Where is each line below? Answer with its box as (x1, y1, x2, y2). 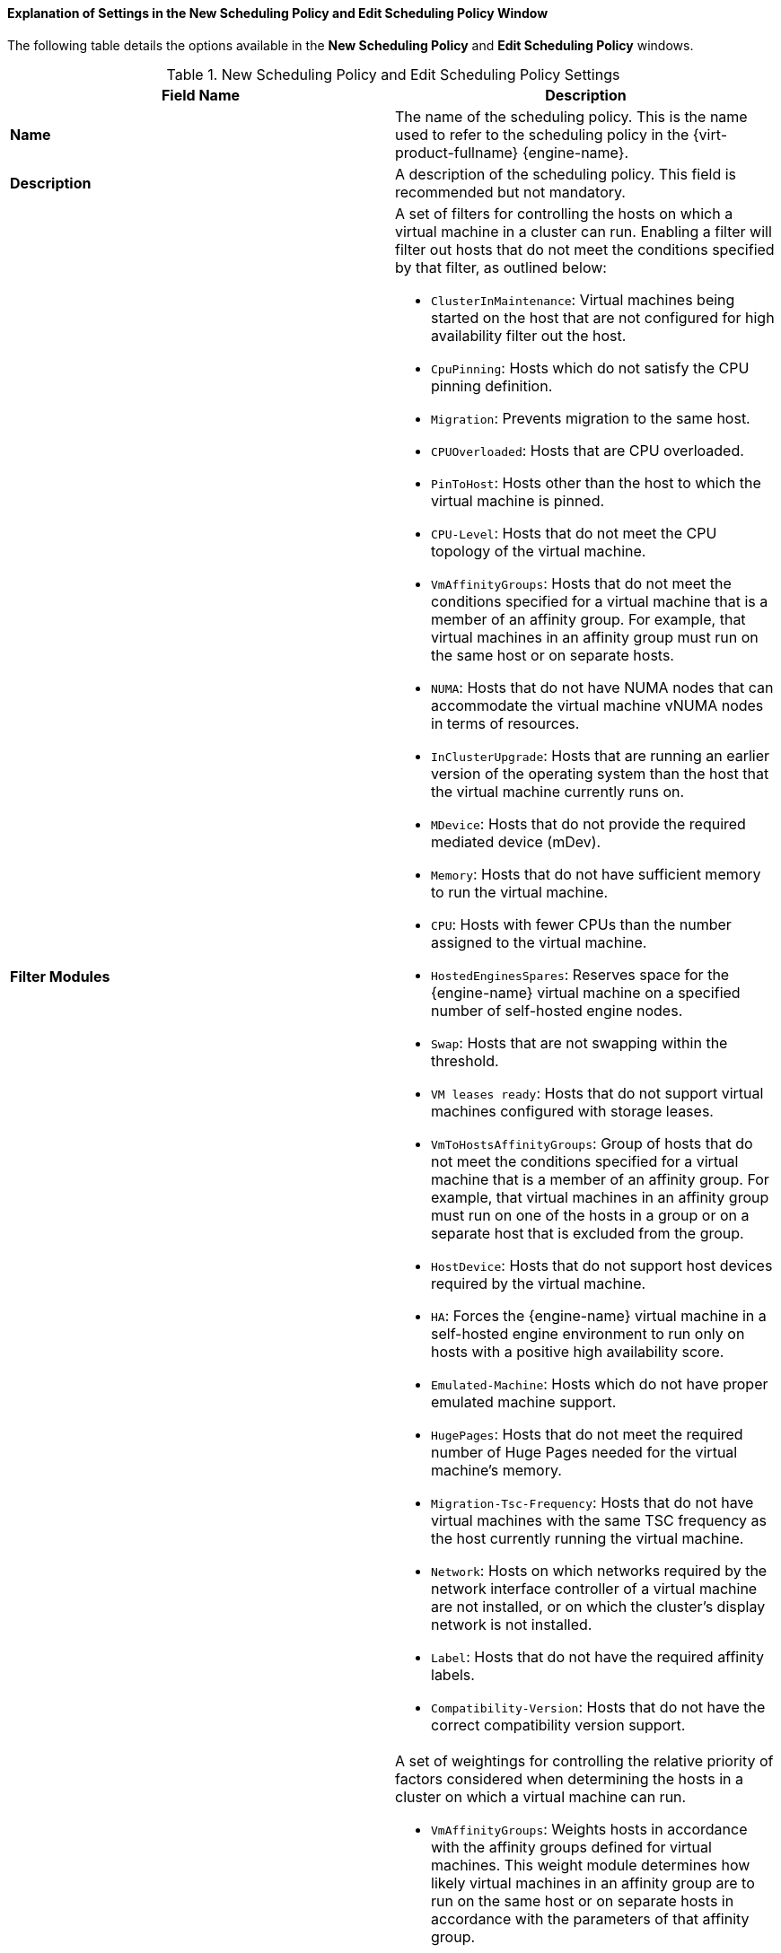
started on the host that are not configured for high (431, 308, 775, 327)
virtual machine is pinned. (431, 491, 605, 510)
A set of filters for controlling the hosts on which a (395, 204, 733, 223)
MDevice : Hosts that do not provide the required (431, 814, 746, 833)
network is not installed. (431, 1615, 592, 1633)
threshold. (431, 1051, 499, 1070)
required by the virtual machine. (431, 1274, 646, 1292)
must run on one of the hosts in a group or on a (431, 1205, 750, 1224)
